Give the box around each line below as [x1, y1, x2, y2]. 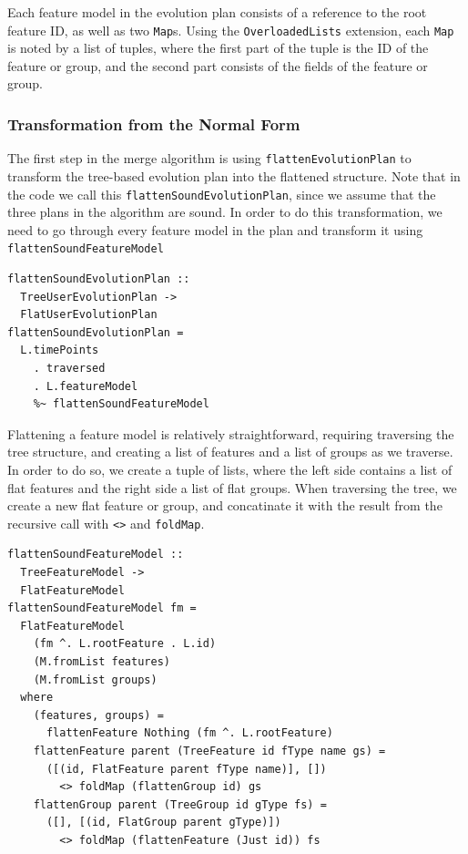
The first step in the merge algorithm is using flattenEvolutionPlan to [7, 149, 412, 168]
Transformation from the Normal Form [7, 112, 300, 135]
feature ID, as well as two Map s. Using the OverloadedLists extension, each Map [7, 20, 454, 39]
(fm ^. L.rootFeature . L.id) [33, 637, 217, 651]
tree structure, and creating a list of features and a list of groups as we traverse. [7, 442, 453, 461]
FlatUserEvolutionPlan [20, 308, 158, 322]
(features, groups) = [33, 708, 164, 722]
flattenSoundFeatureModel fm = [7, 602, 197, 615]
